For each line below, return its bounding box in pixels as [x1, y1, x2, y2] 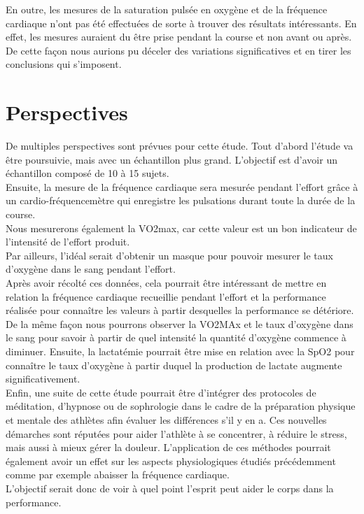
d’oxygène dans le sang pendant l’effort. [6, 262, 176, 276]
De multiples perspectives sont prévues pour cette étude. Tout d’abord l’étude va [6, 138, 353, 153]
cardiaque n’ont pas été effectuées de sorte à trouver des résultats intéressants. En [6, 15, 357, 30]
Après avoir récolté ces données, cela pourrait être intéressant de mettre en [6, 276, 327, 290]
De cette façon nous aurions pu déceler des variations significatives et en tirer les [6, 43, 351, 57]
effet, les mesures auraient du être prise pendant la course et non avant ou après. [6, 29, 352, 44]
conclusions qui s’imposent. [6, 57, 122, 71]
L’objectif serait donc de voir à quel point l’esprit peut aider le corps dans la [6, 480, 334, 495]
